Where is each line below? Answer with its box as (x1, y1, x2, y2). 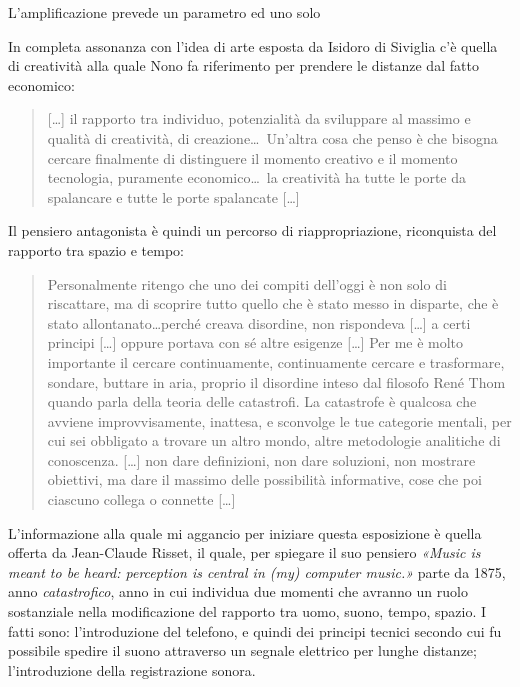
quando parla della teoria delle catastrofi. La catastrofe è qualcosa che (47, 391, 477, 412)
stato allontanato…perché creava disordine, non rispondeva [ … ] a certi (47, 312, 471, 333)
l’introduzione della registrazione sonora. (8, 659, 256, 680)
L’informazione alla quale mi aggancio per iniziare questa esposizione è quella (8, 522, 482, 543)
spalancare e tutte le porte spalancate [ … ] (47, 186, 300, 207)
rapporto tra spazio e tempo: (8, 239, 184, 260)
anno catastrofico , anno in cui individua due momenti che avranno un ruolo (8, 581, 468, 602)
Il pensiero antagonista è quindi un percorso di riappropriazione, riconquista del (8, 220, 497, 241)
